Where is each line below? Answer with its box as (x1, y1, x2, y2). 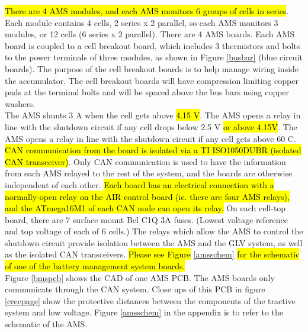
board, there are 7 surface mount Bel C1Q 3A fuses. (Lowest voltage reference (5, 213, 288, 225)
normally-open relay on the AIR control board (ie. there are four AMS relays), (5, 190, 290, 202)
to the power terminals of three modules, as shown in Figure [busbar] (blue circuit (5, 51, 303, 63)
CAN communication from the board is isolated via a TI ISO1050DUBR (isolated (5, 144, 301, 156)
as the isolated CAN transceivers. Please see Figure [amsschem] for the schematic (5, 248, 300, 260)
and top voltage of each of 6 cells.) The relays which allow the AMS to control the (5, 225, 303, 237)
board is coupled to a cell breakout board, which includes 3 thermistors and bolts (5, 39, 300, 51)
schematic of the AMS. (5, 318, 88, 330)
